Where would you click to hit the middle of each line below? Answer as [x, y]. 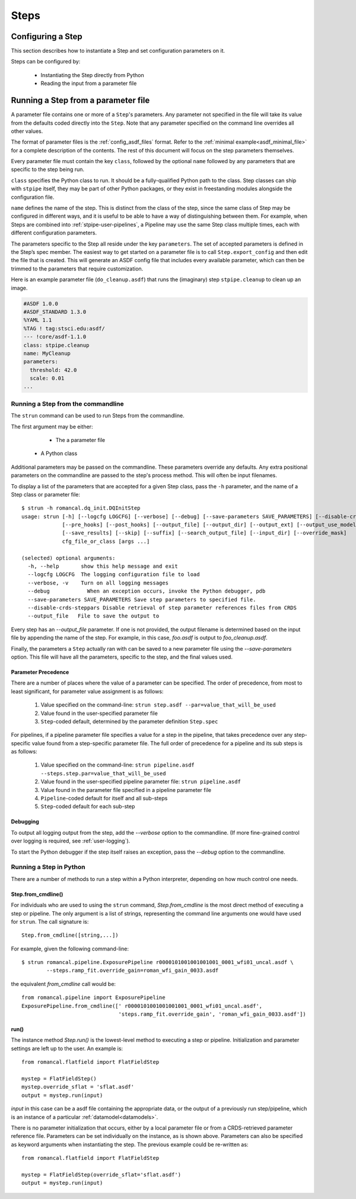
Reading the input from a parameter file [89, 84]
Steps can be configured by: [46, 62]
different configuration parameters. [54, 233]
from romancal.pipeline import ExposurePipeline [93, 998]
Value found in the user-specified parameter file [99, 713]
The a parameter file [80, 440]
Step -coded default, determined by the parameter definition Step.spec [129, 721]
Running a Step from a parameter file [80, 101]
